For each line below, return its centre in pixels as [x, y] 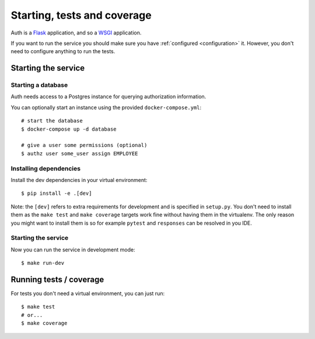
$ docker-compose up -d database [69, 129]
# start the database [52, 121]
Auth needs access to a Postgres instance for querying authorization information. [108, 97]
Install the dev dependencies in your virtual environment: [79, 180]
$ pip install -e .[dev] [57, 193]
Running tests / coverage [57, 279]
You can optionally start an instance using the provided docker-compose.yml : [106, 107]
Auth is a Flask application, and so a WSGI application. [76, 33]
